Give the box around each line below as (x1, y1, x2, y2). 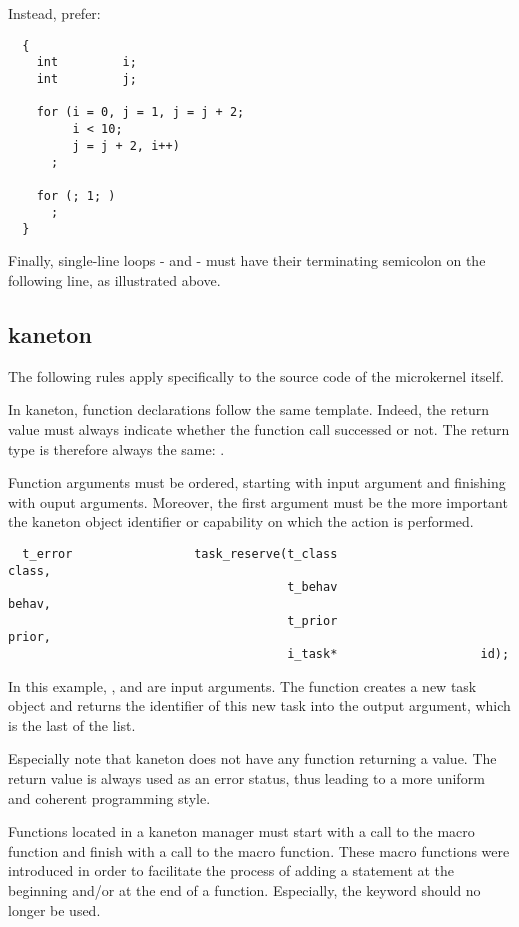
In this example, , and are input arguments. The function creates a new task (8, 675, 477, 696)
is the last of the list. (8, 714, 136, 735)
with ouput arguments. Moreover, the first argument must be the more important (8, 491, 508, 512)
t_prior (287, 613, 338, 628)
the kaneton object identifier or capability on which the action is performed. (8, 511, 474, 532)
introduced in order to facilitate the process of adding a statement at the (8, 860, 455, 881)
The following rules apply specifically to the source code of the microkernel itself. (8, 365, 504, 386)
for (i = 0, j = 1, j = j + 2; (36, 105, 245, 120)
